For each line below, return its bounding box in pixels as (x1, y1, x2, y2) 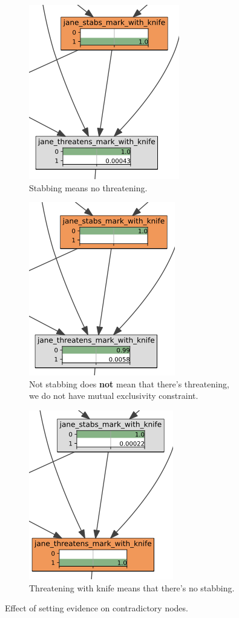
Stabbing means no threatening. (29, 181, 148, 194)
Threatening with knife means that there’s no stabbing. (29, 581, 235, 594)
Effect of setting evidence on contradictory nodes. (5, 602, 188, 614)
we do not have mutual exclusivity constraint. (29, 389, 198, 402)
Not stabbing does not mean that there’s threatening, (29, 377, 229, 390)
